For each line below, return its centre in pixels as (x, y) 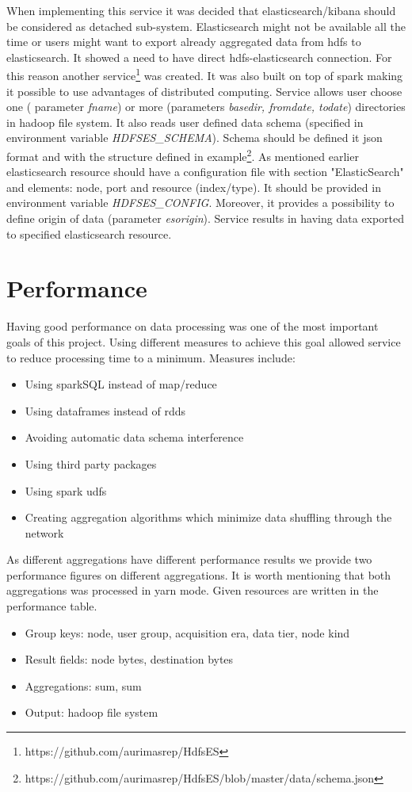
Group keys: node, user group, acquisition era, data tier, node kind (187, 632)
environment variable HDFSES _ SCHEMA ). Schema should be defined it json (195, 138)
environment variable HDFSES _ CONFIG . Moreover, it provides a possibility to (200, 203)
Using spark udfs (66, 490)
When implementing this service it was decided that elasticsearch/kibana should (201, 10)
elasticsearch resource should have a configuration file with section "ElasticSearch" (205, 172)
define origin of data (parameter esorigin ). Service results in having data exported (206, 218)
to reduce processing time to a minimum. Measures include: (151, 357)
